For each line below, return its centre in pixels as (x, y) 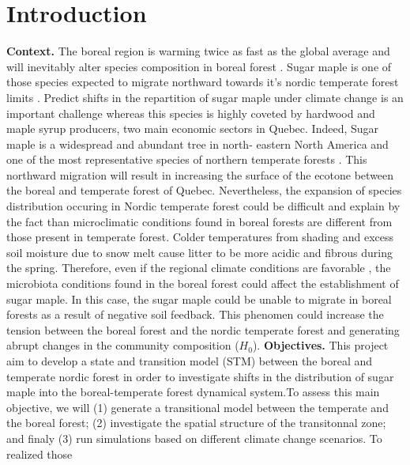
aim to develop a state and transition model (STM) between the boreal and (190, 361)
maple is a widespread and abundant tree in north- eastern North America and (197, 144)
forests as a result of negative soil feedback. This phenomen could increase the (195, 314)
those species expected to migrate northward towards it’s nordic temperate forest (203, 82)
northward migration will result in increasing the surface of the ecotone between (200, 174)
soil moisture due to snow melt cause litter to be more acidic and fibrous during (200, 252)
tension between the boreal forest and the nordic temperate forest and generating (203, 329)
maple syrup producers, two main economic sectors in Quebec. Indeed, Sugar (193, 129)
